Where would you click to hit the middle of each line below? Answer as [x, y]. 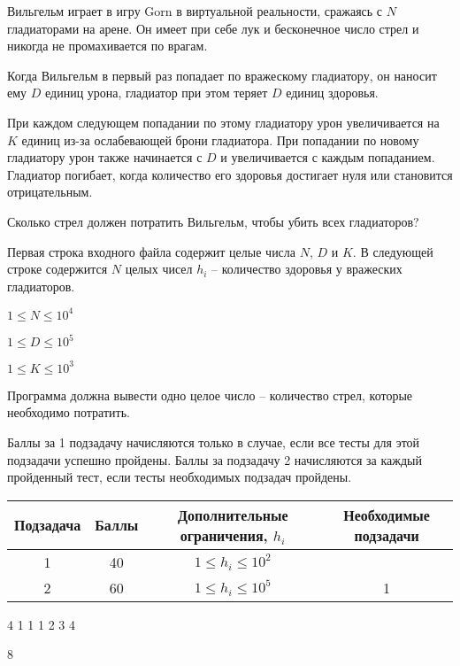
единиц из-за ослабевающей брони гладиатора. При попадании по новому [220, 139]
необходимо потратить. [69, 412]
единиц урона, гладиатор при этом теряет [157, 93]
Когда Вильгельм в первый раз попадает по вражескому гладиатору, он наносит [222, 75]
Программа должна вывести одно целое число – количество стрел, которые [210, 395]
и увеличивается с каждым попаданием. [328, 157]
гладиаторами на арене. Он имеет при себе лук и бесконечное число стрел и [213, 28]
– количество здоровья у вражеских [307, 269]
